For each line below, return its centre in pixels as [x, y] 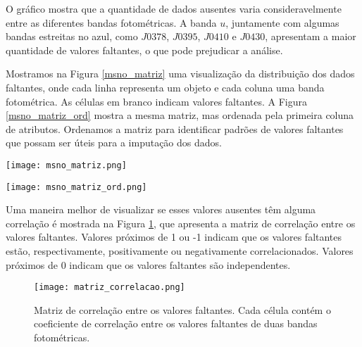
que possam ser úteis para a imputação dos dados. [114, 143]
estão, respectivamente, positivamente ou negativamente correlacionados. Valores [180, 251]
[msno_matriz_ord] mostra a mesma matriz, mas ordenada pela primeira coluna [180, 115]
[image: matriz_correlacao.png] [110, 288]
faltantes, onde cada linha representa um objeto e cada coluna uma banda [165, 87]
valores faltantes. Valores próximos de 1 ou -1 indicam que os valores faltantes [174, 237]
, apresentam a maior [311, 36]
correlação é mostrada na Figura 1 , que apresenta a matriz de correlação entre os [181, 223]
